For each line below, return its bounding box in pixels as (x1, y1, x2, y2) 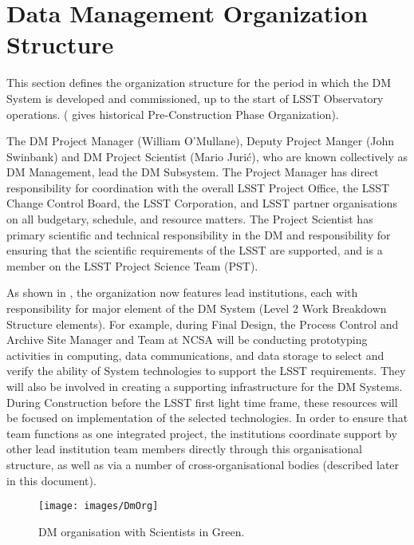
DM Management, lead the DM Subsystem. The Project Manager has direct (6, 164, 379, 180)
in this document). (6, 472, 97, 488)
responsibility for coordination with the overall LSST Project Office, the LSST (6, 179, 390, 195)
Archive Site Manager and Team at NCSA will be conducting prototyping (6, 331, 368, 348)
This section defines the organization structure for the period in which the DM (6, 74, 392, 91)
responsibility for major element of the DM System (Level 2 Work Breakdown (6, 300, 387, 317)
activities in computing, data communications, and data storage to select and (6, 346, 384, 363)
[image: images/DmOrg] (38, 500, 159, 512)
